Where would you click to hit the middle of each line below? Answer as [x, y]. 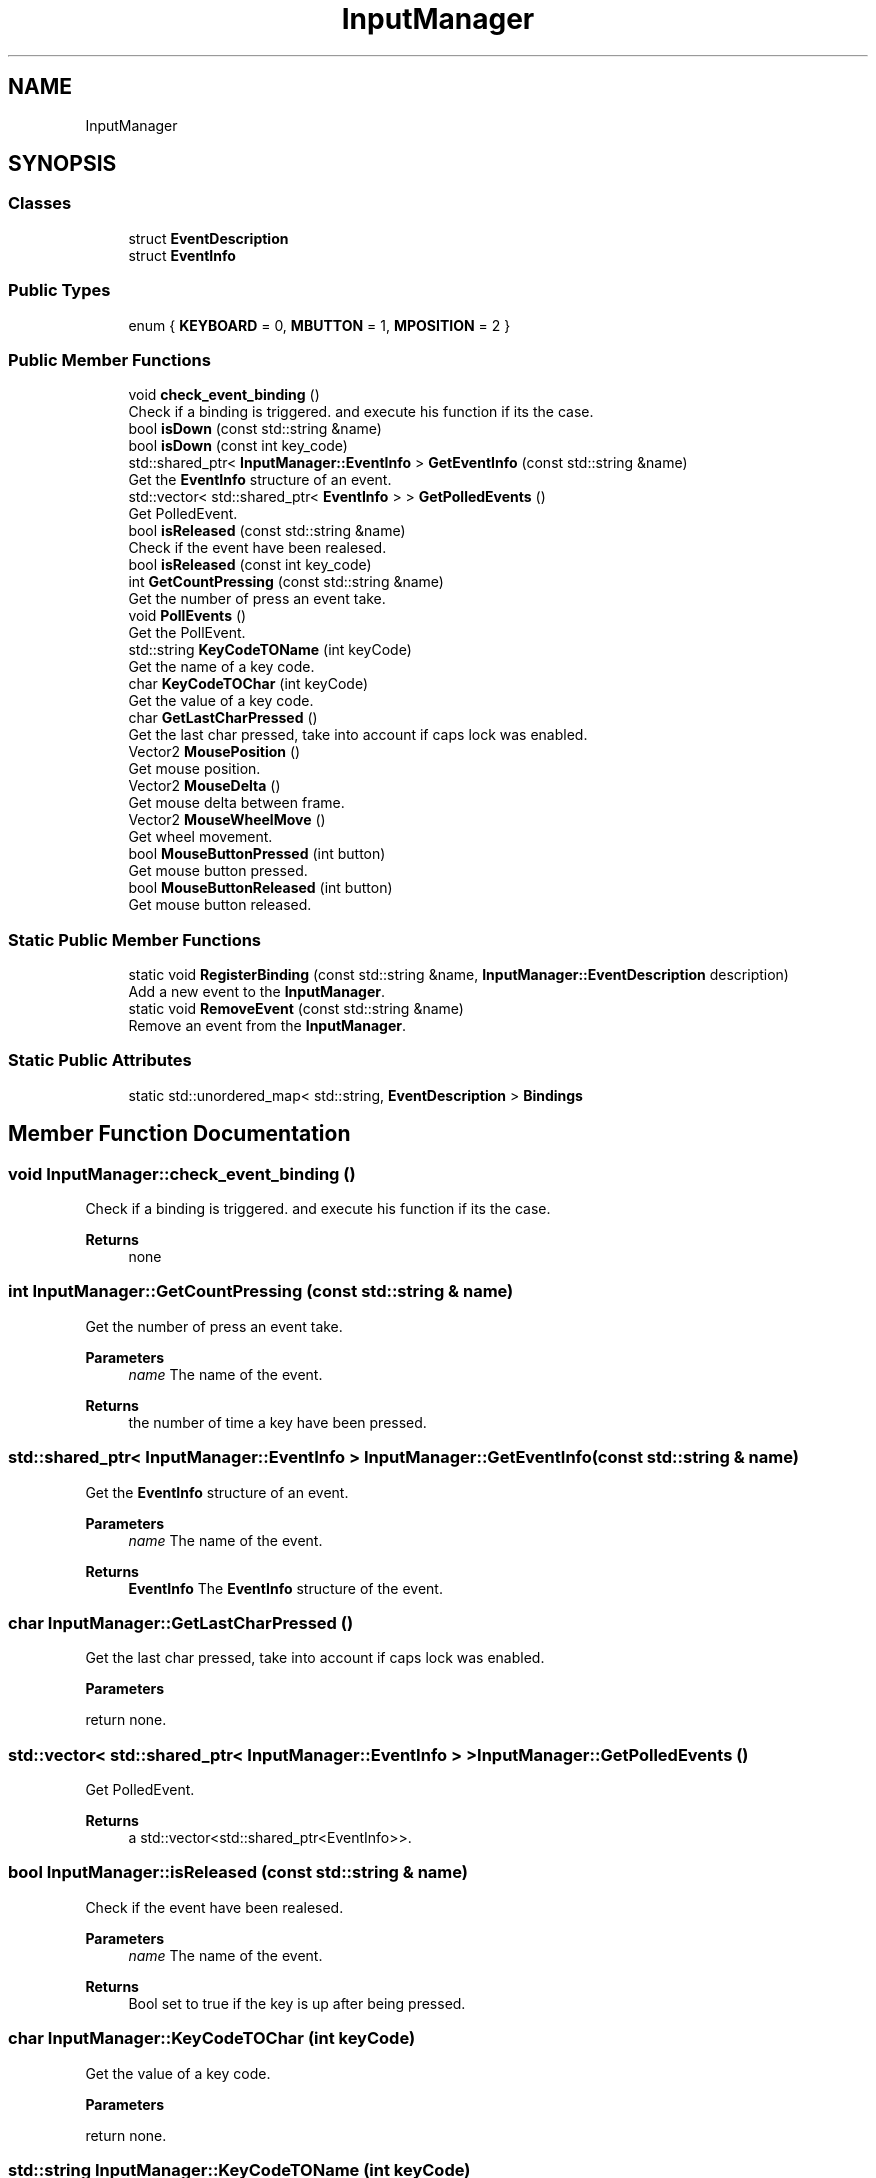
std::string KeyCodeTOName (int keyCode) [270, 650]
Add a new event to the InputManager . [256, 992]
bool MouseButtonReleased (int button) [260, 888]
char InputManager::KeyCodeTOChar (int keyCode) [212, 2038]
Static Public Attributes [100, 1060]
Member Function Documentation [179, 1134]
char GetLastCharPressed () [223, 718]
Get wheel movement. [200, 837]
